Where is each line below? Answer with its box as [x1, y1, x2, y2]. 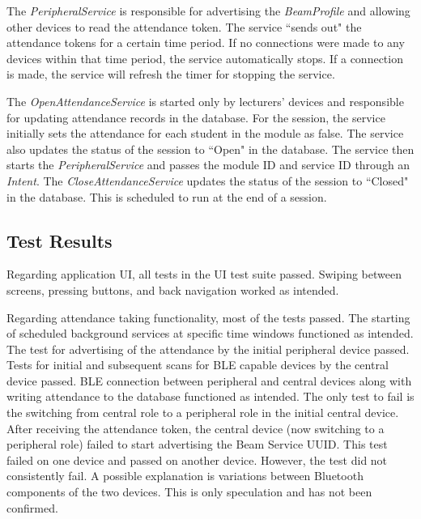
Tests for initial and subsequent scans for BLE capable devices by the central [6, 356, 389, 373]
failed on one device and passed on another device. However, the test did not [6, 451, 388, 468]
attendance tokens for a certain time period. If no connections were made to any [6, 34, 405, 51]
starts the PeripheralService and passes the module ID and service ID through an [6, 156, 410, 173]
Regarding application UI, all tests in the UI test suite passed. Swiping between [6, 266, 402, 283]
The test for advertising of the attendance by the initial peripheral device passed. [6, 340, 410, 357]
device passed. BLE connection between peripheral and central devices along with [6, 372, 412, 389]
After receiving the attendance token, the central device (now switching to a [6, 419, 385, 436]
